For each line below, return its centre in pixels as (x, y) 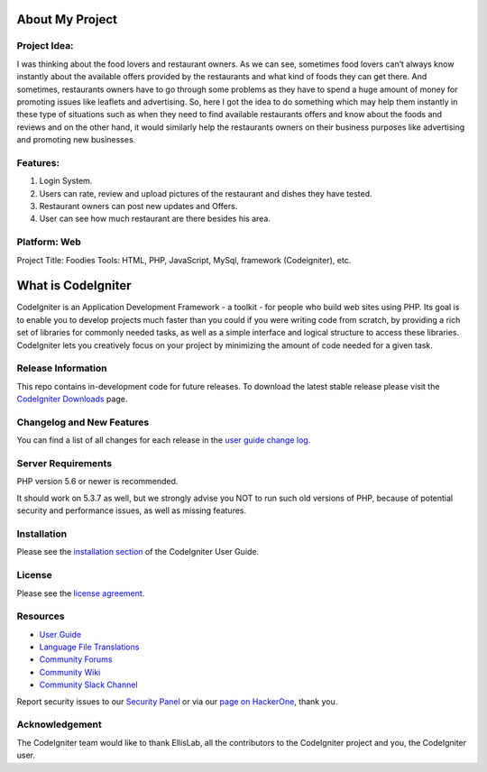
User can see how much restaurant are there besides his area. (155, 219)
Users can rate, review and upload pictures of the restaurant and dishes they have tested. (206, 193)
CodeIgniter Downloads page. (72, 399)
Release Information (62, 368)
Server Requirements (64, 464)
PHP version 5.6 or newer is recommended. (97, 482)
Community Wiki (70, 672)
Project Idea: (45, 46)
